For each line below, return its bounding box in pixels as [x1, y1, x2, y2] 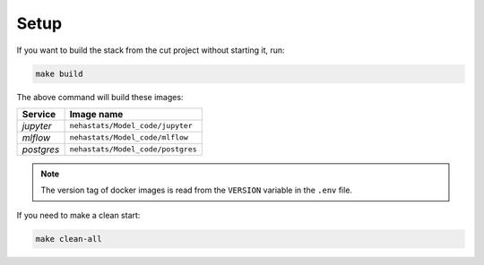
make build [35, 68, 83, 79]
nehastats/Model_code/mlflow [69, 132, 188, 142]
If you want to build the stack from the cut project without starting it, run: [16, 45, 286, 56]
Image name [69, 107, 124, 120]
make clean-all [35, 234, 102, 244]
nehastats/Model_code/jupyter [69, 121, 193, 131]
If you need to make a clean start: [16, 209, 141, 220]
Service [22, 107, 56, 120]
